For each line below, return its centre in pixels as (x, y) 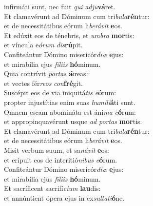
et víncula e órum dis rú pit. (43, 45)
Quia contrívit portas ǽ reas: (46, 73)
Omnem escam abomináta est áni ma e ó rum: (70, 112)
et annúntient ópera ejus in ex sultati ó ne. (64, 197)
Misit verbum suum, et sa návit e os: (57, 150)
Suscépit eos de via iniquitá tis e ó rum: (60, 93)
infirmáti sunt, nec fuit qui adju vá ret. (60, 6)
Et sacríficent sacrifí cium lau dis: (52, 188)
